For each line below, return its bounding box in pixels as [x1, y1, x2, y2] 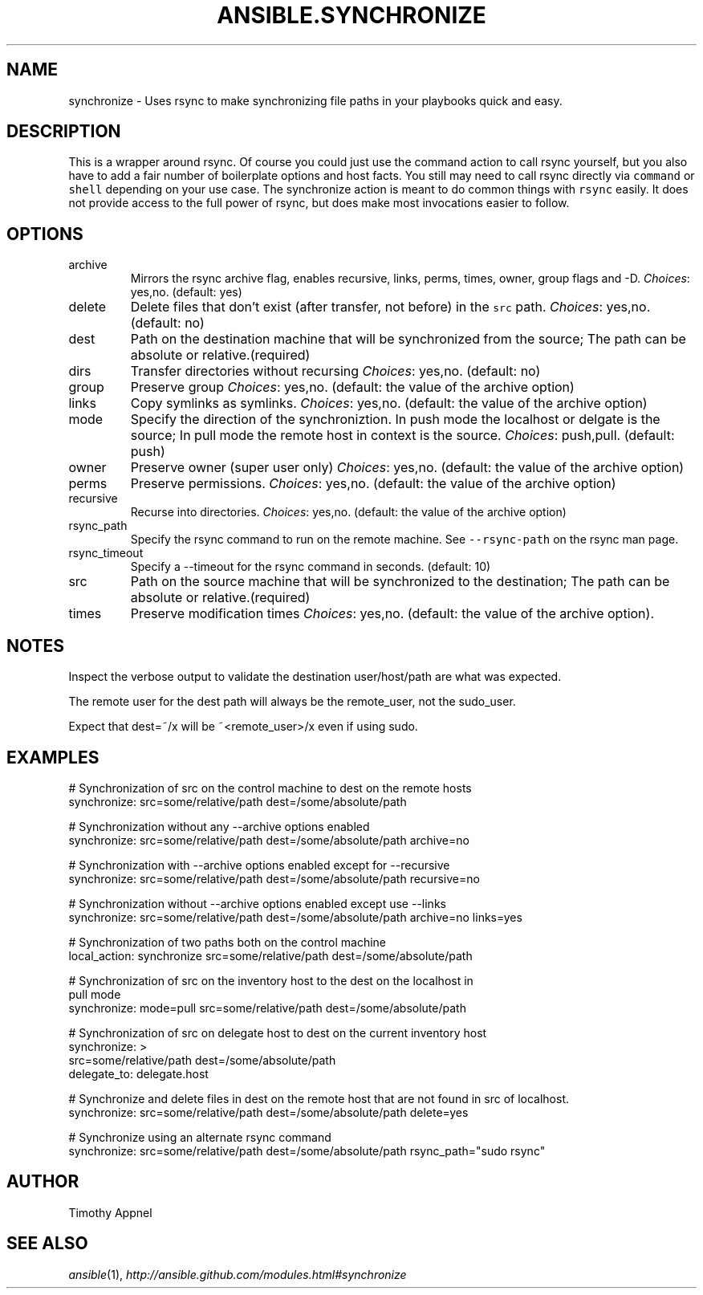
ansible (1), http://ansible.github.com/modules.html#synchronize [68, 1267, 407, 1281]
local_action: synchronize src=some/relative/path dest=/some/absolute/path [68, 948, 473, 963]
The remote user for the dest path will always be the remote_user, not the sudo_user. [68, 694, 516, 709]
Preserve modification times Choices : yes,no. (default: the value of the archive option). [130, 605, 655, 622]
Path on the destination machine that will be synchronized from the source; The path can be [130, 331, 686, 348]
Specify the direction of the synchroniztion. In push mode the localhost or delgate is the [130, 411, 660, 428]
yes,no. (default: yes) [130, 285, 242, 299]
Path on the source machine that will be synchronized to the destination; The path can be [130, 573, 670, 590]
